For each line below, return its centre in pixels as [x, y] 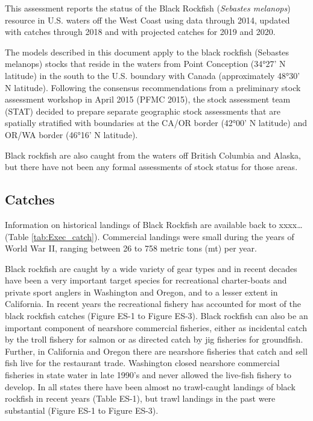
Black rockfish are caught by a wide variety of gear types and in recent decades [151, 268]
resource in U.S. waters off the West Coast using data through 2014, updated [147, 20]
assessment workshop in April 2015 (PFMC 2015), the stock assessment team [148, 99]
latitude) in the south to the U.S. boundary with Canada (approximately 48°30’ [153, 75]
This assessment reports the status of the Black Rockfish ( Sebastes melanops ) [148, 8]
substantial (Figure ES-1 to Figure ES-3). [82, 410]
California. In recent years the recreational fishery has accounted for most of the [153, 304]
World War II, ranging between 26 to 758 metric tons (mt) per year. [131, 248]
